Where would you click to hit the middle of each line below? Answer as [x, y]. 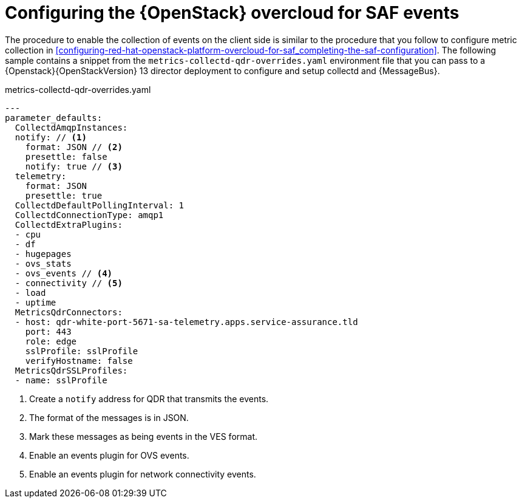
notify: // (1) [51, 137]
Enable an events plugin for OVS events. [109, 455]
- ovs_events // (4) [64, 273]
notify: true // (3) [74, 166]
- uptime [36, 302]
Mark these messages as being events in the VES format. [144, 436]
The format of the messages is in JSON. [109, 417]
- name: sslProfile [61, 380]
